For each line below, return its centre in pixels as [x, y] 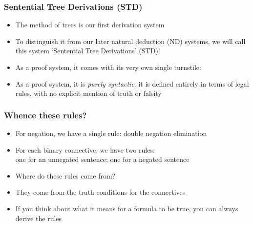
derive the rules [39, 218]
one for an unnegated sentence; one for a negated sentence [102, 159]
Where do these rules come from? [65, 175]
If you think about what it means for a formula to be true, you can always [127, 208]
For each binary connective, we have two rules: [85, 149]
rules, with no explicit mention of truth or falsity [88, 93]
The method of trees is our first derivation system [90, 25]
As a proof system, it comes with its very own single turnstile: [108, 67]
